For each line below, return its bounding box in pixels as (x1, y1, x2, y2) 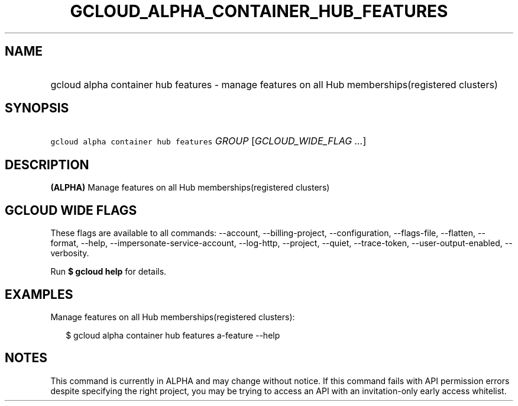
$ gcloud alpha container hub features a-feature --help (66, 330, 280, 340)
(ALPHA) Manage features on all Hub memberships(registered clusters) (50, 182, 330, 193)
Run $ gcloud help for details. (50, 266, 167, 277)
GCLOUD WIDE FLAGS (5, 202, 137, 218)
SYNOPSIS (5, 101, 69, 116)
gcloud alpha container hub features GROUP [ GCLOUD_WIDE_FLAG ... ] (50, 135, 367, 147)
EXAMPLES (5, 286, 73, 302)
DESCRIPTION (5, 157, 89, 172)
